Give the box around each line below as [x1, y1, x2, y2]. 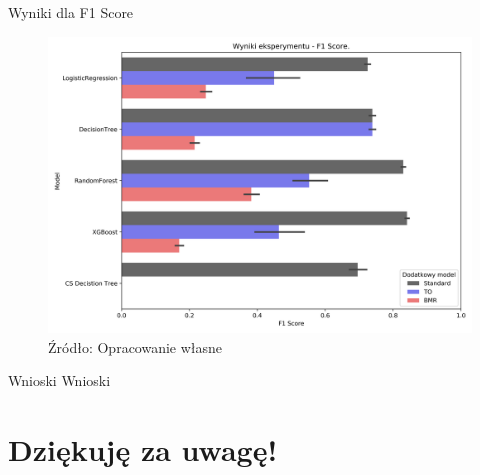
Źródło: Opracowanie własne [48, 336, 223, 357]
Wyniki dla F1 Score [8, 2, 134, 22]
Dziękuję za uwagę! [8, 429, 278, 470]
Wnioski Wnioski [8, 370, 111, 391]
